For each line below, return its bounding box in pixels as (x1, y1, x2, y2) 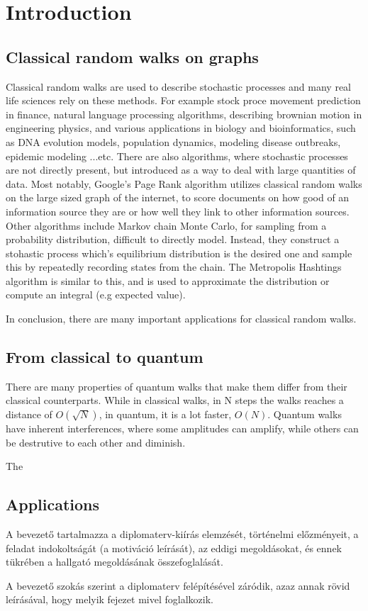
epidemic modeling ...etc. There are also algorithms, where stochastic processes (6, 148, 348, 163)
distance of (6, 407, 52, 422)
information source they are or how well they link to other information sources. (6, 203, 350, 218)
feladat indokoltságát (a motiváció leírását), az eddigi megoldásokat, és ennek (6, 540, 342, 555)
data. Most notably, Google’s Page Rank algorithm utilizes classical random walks (6, 176, 362, 191)
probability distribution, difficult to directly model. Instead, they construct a (6, 232, 340, 247)
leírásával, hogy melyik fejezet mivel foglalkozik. (6, 592, 213, 607)
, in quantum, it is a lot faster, (99, 407, 232, 422)
